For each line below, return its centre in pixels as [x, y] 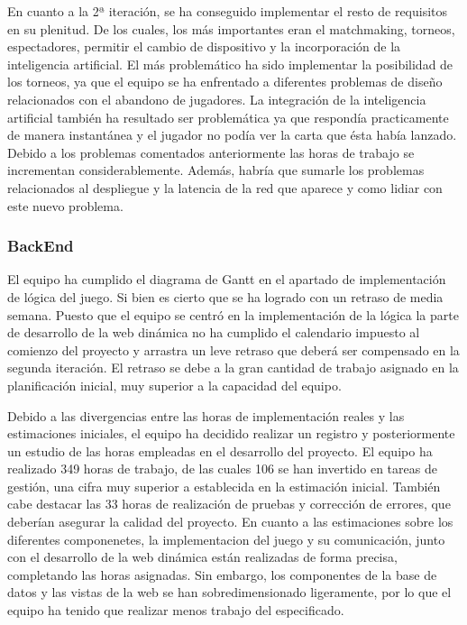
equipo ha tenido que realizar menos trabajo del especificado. [176, 610]
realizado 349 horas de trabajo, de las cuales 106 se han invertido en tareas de [222, 469]
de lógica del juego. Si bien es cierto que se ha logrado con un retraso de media [225, 296]
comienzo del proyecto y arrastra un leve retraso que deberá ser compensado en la [233, 349]
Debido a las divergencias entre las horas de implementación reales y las [206, 415]
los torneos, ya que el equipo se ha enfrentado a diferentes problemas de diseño [225, 82]
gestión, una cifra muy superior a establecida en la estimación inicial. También [224, 486]
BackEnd [41, 246]
